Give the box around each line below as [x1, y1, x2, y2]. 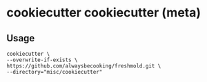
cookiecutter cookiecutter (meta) [6, 5, 201, 21]
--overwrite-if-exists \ [6, 57, 78, 63]
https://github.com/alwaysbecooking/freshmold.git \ [6, 63, 161, 70]
